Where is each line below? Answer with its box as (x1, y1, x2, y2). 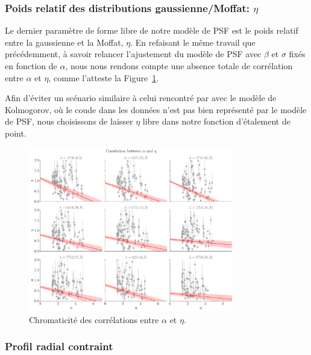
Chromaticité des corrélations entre (29, 313, 159, 326)
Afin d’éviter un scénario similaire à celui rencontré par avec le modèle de (5, 91, 277, 104)
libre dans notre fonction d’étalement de (142, 115, 291, 128)
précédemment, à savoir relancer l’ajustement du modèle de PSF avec (5, 48, 262, 60)
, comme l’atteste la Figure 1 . (48, 71, 159, 84)
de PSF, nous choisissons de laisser (5, 115, 133, 128)
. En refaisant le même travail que (130, 35, 256, 48)
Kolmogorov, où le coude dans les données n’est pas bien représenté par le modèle (5, 103, 307, 116)
